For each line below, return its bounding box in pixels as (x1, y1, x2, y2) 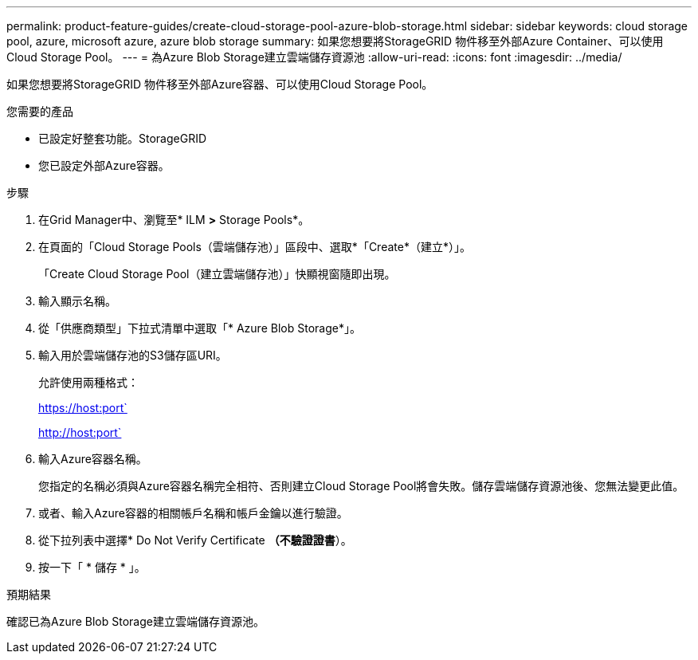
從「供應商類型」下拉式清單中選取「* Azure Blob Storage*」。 (38, 321, 361, 335)
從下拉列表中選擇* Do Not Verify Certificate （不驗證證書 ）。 (38, 533, 352, 547)
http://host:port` (38, 426, 122, 439)
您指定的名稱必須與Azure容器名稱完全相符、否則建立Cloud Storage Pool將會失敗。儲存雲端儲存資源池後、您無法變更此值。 (38, 479, 684, 493)
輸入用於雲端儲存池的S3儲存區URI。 (38, 348, 227, 362)
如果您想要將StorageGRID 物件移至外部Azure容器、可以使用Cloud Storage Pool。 (6, 77, 433, 91)
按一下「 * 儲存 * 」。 (38, 560, 146, 574)
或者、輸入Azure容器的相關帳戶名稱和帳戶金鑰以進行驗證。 (38, 506, 348, 520)
